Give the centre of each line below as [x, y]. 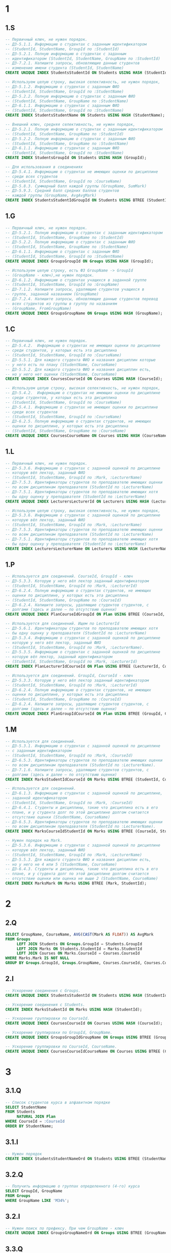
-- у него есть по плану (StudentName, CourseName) [61, 364]
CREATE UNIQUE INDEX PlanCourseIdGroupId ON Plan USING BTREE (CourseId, [85, 614]
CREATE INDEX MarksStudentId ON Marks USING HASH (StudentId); [74, 1009]
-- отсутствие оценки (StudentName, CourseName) [58, 817]
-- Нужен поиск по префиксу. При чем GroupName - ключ [65, 1228]
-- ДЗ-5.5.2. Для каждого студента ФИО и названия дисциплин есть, [78, 369]
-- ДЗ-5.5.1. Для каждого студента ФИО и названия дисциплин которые [81, 360]
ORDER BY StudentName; [29, 1126]
